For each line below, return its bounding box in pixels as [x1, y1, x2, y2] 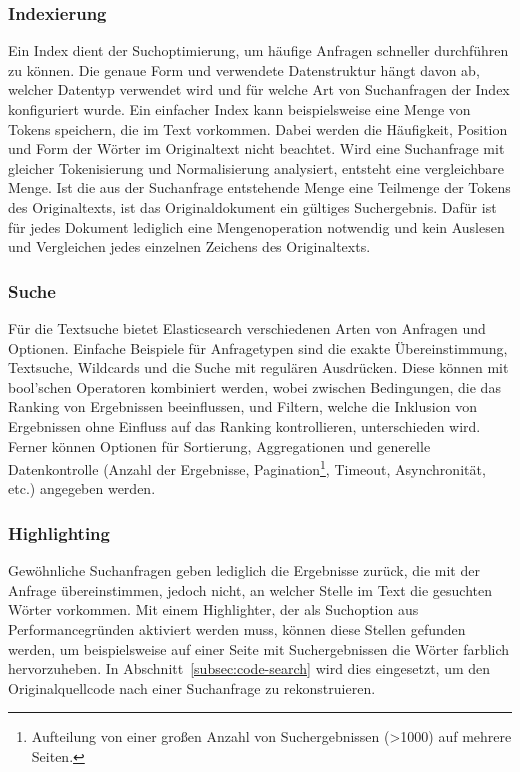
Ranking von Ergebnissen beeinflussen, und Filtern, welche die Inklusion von [8, 396, 477, 417]
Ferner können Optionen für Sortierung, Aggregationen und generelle [8, 435, 431, 456]
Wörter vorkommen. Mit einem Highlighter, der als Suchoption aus [8, 599, 419, 620]
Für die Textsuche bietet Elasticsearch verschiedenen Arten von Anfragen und [8, 317, 486, 338]
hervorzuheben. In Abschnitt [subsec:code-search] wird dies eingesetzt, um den [8, 658, 491, 679]
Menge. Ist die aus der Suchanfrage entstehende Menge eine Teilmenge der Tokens [8, 177, 511, 198]
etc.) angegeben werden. [8, 478, 156, 499]
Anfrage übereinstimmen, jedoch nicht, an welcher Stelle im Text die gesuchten [8, 579, 493, 600]
